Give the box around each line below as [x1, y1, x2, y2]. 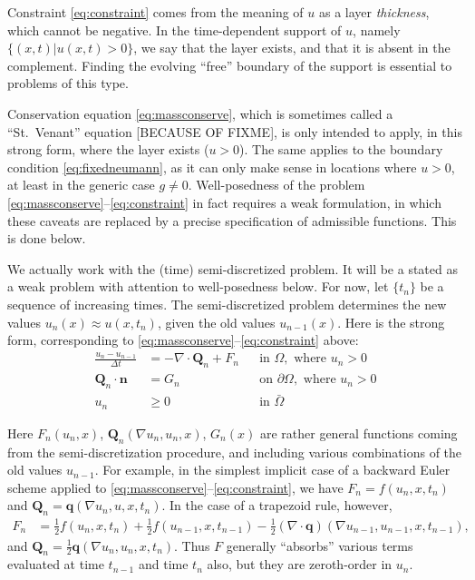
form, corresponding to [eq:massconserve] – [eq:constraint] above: [7, 330, 359, 349]
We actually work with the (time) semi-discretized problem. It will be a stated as [7, 259, 458, 278]
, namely [353, 20, 401, 39]
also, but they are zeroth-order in [207, 555, 393, 574]
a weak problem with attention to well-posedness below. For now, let [7, 277, 389, 296]
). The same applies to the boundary [239, 140, 443, 159]
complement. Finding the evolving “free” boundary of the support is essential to [7, 55, 452, 74]
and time [138, 555, 189, 574]
